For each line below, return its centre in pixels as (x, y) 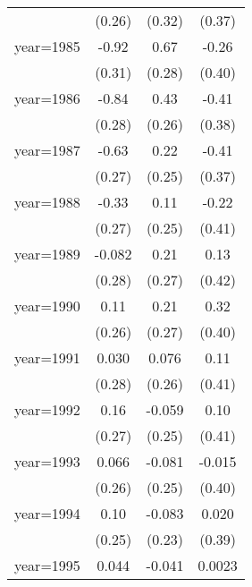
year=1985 (47, 46)
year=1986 (47, 98)
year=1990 (47, 306)
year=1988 (47, 202)
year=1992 (47, 409)
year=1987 (47, 150)
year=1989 (47, 254)
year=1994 (47, 513)
